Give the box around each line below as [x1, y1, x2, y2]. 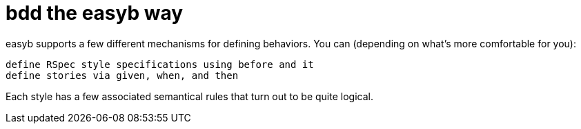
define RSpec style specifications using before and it [6, 58, 314, 70]
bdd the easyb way [6, 1, 184, 25]
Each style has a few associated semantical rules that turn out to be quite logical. [6, 90, 373, 102]
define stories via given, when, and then [6, 69, 239, 81]
